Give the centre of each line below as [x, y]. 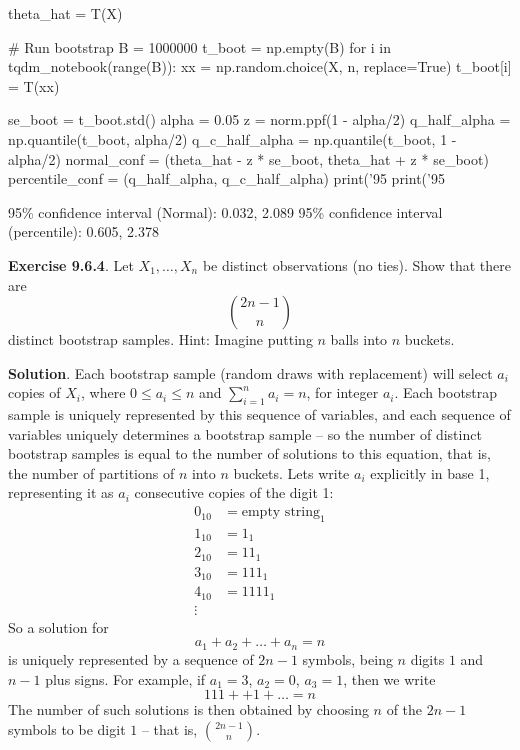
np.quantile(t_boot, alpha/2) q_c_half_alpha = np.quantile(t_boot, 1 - [232, 138]
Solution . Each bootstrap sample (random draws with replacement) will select [250, 372]
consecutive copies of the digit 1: [234, 492]
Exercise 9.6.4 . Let [71, 264]
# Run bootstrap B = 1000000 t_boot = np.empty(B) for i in [200, 46]
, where [103, 392]
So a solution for [58, 626]
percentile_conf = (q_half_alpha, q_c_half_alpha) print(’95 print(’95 [226, 178]
